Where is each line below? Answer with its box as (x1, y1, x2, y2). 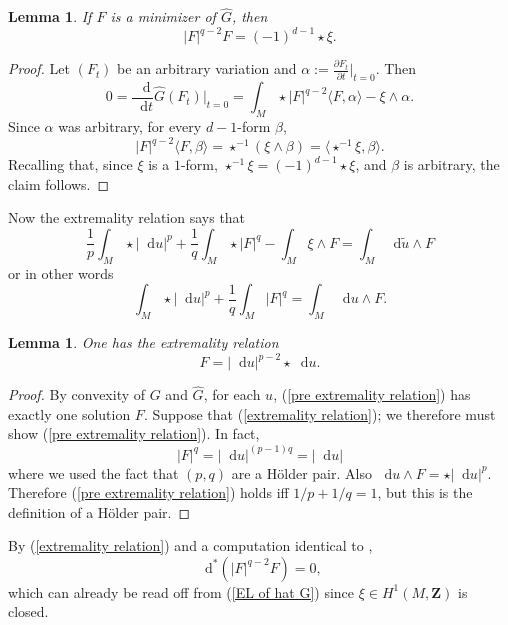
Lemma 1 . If (8, 6, 92, 27)
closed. (8, 601, 49, 622)
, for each (203, 384, 261, 405)
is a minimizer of (110, 6, 216, 27)
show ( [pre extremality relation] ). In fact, (8, 423, 260, 444)
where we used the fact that (8, 462, 179, 483)
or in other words (8, 262, 114, 283)
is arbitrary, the (403, 154, 500, 174)
